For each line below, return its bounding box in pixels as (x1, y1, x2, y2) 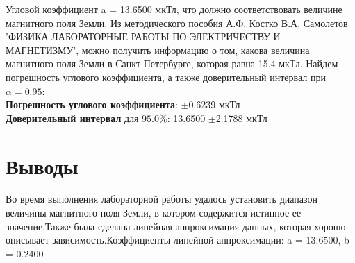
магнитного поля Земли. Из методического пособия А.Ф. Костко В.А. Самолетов (6, 15, 348, 30)
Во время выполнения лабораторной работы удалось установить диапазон (6, 192, 317, 206)
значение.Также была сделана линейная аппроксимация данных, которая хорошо (6, 219, 346, 233)
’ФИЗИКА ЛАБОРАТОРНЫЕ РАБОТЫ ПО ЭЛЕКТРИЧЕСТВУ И (6, 29, 281, 44)
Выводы (6, 151, 79, 180)
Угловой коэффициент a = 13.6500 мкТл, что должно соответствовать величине (6, 2, 342, 16)
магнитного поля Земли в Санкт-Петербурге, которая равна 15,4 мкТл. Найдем (6, 56, 338, 71)
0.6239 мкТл (188, 97, 240, 112)
